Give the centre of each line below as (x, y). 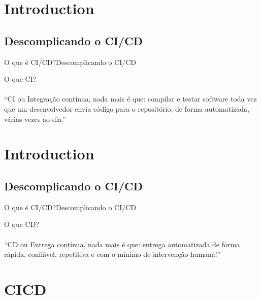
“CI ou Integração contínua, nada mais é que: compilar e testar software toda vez (130, 99)
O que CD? (22, 224)
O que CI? (20, 79)
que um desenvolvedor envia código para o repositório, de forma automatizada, (127, 108)
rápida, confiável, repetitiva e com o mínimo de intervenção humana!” (112, 254)
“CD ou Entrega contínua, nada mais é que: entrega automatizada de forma (122, 244)
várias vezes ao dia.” (35, 119)
